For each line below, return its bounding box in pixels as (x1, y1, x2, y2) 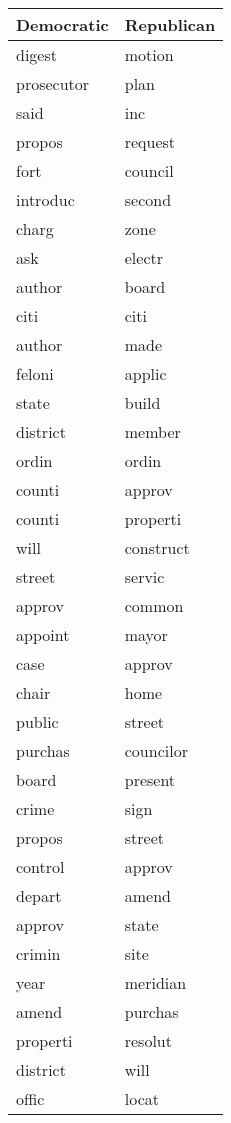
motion (124, 43, 174, 66)
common (124, 594, 184, 617)
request (124, 130, 176, 153)
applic (124, 362, 167, 385)
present (124, 768, 176, 791)
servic (124, 565, 165, 588)
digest (16, 43, 57, 66)
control (16, 855, 65, 878)
